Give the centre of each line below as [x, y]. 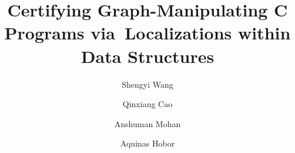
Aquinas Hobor [147, 143]
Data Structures [147, 56]
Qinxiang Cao [147, 104]
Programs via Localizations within [147, 33]
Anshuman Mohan [147, 123]
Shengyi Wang [147, 84]
